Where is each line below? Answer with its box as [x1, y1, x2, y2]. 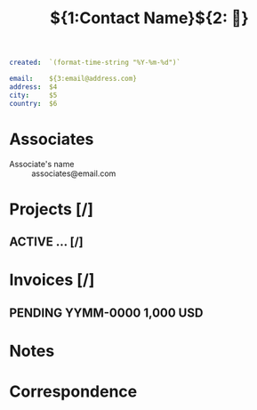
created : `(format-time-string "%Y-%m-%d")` [9, 58, 181, 68]
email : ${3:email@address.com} [9, 75, 138, 84]
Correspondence [9, 382, 138, 402]
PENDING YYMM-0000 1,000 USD [9, 305, 204, 320]
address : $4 [9, 82, 58, 92]
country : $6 [9, 99, 58, 108]
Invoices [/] [9, 270, 95, 290]
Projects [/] [9, 199, 94, 219]
